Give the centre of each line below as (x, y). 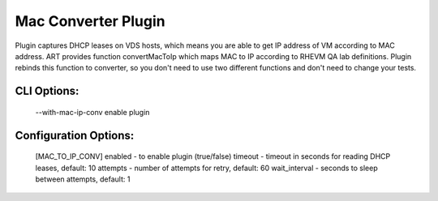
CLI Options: (47, 91)
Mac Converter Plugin (90, 21)
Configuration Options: (75, 135)
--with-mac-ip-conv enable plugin (92, 112)
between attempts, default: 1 (83, 179)
